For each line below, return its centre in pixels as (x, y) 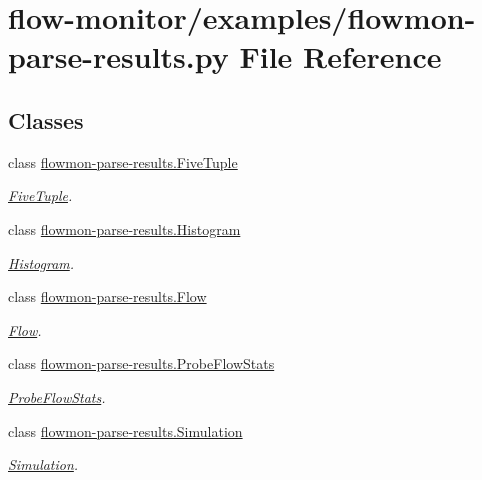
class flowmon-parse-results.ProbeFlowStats (141, 363)
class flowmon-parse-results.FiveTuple (123, 161)
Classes (46, 119)
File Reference (340, 56)
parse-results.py (118, 56)
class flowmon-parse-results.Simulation (125, 430)
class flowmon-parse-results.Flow (107, 296)
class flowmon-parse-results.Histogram (124, 228)
